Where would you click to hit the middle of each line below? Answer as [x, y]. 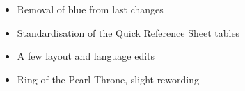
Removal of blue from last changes [90, 9]
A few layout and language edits [86, 56]
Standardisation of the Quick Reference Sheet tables [128, 32]
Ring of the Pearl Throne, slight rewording [108, 79]
